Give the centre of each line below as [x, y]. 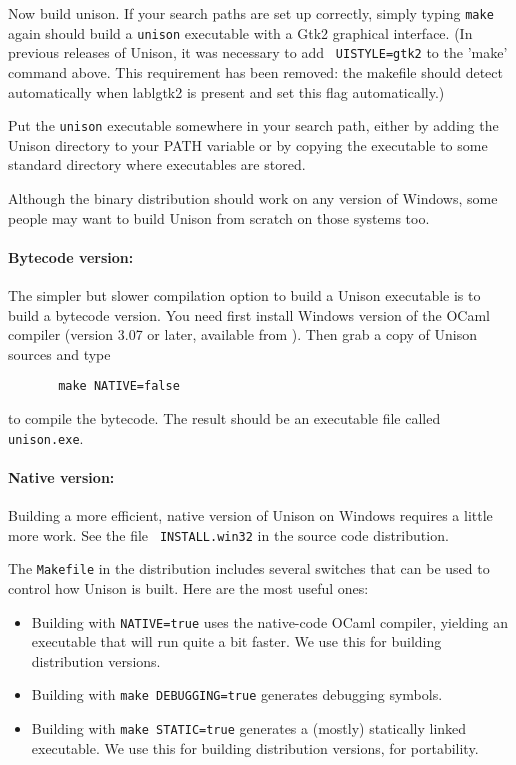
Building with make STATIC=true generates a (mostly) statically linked [249, 728]
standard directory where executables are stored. [157, 164]
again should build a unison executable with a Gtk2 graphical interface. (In [240, 32]
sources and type [59, 353]
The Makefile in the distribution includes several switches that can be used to [249, 568]
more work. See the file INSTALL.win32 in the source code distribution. [228, 534]
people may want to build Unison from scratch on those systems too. [219, 217]
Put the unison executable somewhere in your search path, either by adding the [253, 125]
